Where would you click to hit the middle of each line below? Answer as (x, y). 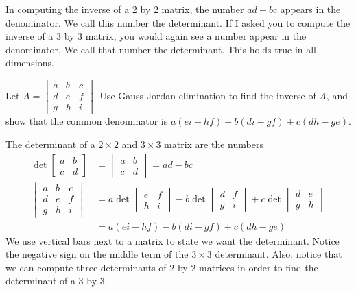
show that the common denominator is (87, 121)
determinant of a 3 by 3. (57, 281)
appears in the (310, 9)
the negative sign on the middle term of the (97, 254)
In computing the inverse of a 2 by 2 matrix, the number (125, 9)
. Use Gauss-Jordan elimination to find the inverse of (205, 96)
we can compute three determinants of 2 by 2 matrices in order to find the (162, 267)
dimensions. (30, 63)
